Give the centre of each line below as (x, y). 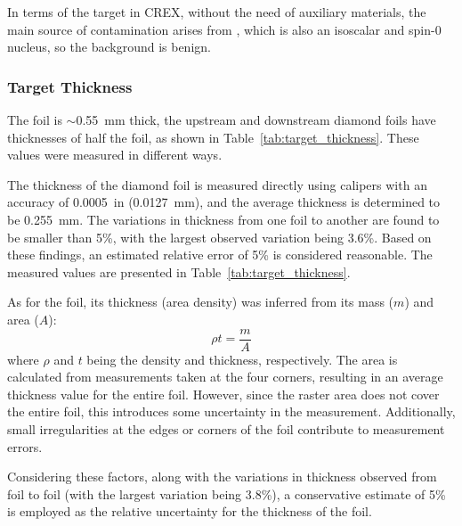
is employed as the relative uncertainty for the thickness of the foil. (190, 511)
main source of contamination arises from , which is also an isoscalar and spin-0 (224, 29)
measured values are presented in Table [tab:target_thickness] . (179, 271)
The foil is (35, 119)
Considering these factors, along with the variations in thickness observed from (222, 477)
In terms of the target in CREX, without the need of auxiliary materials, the (217, 12)
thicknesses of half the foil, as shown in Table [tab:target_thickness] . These (213, 137)
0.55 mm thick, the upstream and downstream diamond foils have (256, 119)
